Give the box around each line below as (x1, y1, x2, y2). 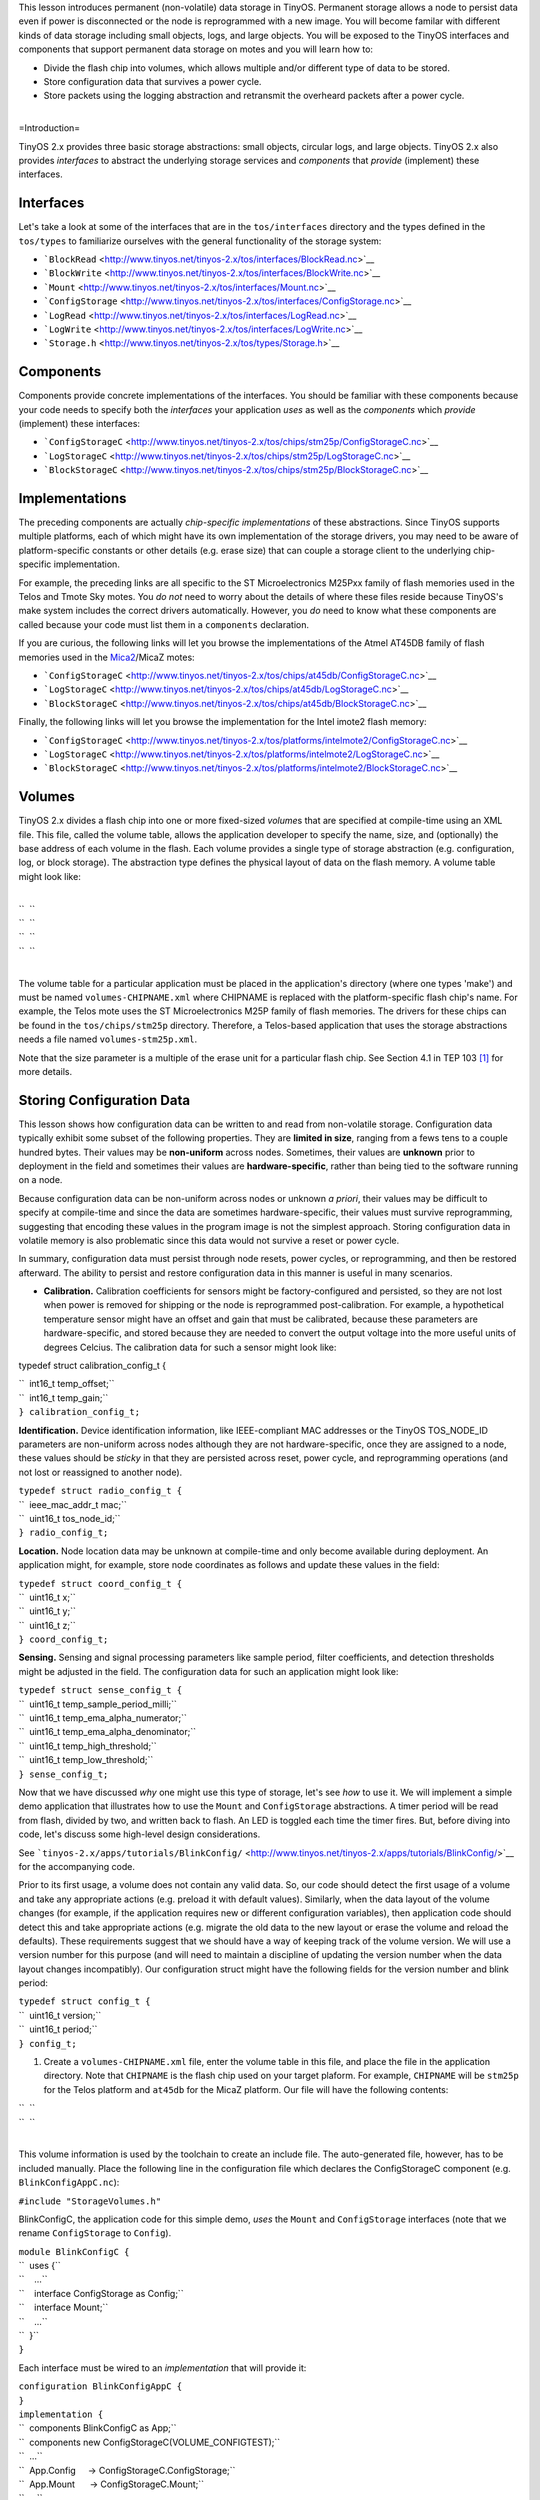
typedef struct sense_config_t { (18, 1685, 183, 1696)
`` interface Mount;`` (18, 2301, 109, 2314)
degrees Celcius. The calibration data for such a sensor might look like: (43, 1341, 337, 1353)
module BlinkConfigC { (18, 2246, 130, 2257)
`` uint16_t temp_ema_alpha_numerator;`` (18, 1712, 187, 1724)
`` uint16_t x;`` (18, 1591, 76, 1603)
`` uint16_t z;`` (18, 1619, 77, 1631)
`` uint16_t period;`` (18, 2023, 98, 2035)
